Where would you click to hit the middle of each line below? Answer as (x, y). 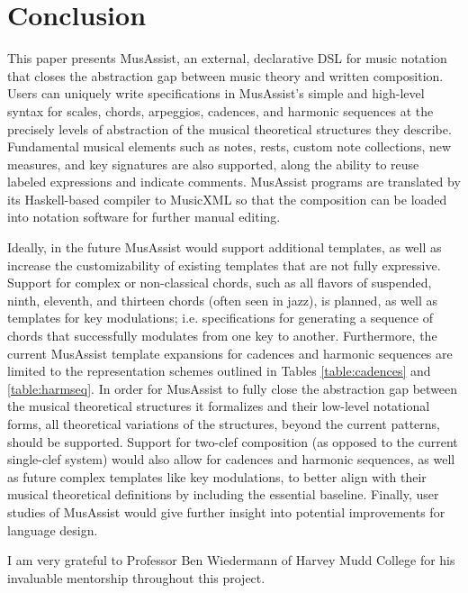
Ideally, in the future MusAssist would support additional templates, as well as (225, 247)
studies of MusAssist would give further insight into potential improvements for (226, 511)
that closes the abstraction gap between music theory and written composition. (225, 75)
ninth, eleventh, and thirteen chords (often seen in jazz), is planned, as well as (223, 300)
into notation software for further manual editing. (144, 217)
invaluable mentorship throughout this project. (136, 577)
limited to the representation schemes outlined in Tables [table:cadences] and (219, 371)
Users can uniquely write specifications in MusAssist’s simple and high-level (216, 93)
